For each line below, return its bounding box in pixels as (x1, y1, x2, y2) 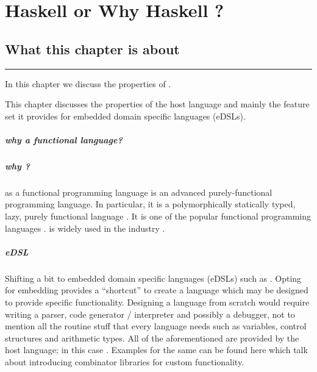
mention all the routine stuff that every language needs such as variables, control (5, 320, 307, 332)
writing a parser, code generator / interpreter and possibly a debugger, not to (5, 307, 295, 320)
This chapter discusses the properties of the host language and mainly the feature (5, 98, 310, 110)
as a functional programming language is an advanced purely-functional (5, 185, 272, 198)
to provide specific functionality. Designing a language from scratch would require (5, 296, 310, 309)
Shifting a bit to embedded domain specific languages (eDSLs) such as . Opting (5, 271, 302, 284)
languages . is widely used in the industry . (5, 221, 165, 234)
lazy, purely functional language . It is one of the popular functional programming (5, 210, 311, 223)
